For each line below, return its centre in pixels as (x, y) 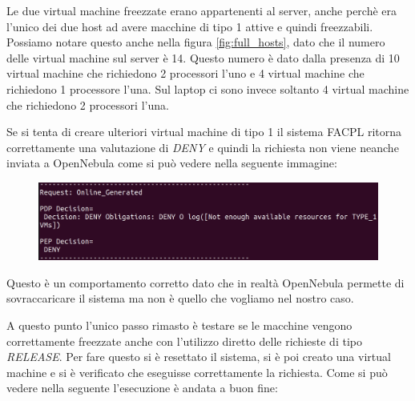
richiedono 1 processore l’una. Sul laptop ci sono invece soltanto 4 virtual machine (208, 88)
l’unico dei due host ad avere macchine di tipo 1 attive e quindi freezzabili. (190, 26)
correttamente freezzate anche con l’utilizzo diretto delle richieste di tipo (184, 341)
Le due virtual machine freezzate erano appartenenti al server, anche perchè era (202, 10)
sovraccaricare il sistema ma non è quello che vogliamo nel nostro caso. (180, 298)
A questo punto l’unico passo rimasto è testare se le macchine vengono (179, 325)
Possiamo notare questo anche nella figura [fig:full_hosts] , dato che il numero (196, 42)
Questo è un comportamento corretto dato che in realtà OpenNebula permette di (205, 282)
